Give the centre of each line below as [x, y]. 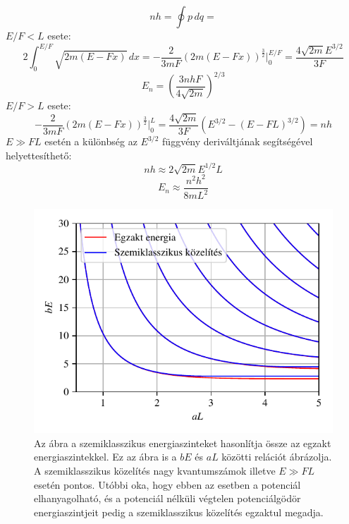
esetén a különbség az [91, 141]
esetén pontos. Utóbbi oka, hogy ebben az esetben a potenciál [167, 484]
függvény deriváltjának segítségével [238, 141]
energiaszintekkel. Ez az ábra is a [105, 457]
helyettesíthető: [39, 155]
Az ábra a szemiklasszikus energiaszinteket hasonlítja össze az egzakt [183, 443]
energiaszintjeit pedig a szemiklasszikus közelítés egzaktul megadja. [179, 512]
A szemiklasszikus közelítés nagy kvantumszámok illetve [155, 470]
